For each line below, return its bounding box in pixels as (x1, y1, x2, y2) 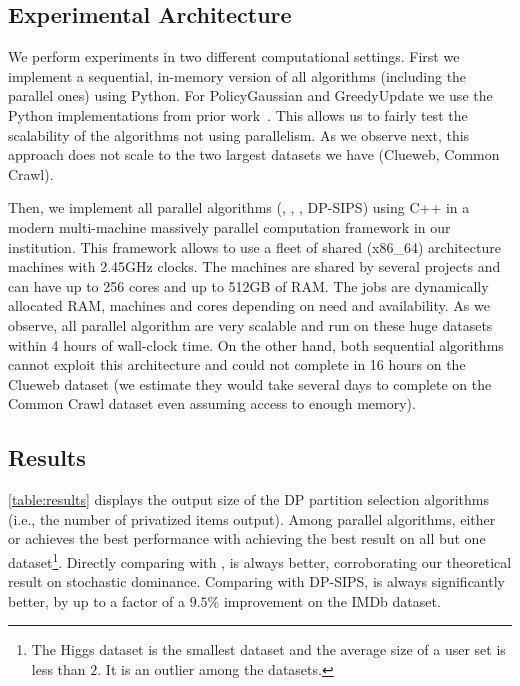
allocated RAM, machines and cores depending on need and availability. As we (8, 295, 490, 316)
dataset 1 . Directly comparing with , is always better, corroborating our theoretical (8, 548, 512, 572)
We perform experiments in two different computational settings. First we (8, 46, 460, 67)
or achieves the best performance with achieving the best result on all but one (8, 528, 486, 549)
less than (31, 658, 86, 679)
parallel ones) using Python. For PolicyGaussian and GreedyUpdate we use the (8, 85, 493, 106)
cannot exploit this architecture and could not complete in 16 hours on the (8, 354, 466, 375)
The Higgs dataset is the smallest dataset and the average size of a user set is (31, 639, 506, 660)
